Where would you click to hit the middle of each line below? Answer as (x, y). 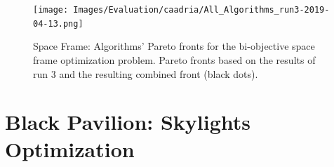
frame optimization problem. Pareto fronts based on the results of (174, 59)
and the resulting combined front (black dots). (159, 73)
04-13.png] (58, 24)
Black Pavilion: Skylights (128, 122)
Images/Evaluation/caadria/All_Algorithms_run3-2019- (201, 10)
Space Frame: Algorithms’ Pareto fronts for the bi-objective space (174, 46)
